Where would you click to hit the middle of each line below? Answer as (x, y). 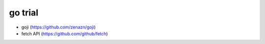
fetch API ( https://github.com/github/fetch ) (65, 33)
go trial (24, 13)
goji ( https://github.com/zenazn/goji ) (58, 27)
